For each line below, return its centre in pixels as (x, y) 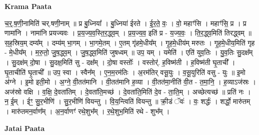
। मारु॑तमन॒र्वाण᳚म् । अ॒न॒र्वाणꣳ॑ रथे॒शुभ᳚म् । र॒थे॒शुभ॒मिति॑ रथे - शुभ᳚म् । (87, 111)
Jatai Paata (25, 128)
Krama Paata (28, 6)
